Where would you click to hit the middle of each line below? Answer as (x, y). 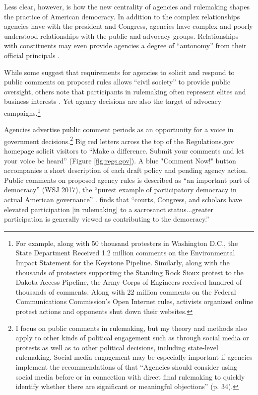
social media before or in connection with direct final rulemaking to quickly (130, 376)
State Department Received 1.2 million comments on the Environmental (125, 253)
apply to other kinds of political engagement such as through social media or (132, 338)
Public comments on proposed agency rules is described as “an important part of (127, 180)
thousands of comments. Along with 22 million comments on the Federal (126, 291)
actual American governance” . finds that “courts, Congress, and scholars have (123, 199)
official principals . (32, 55)
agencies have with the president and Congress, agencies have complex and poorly (129, 26)
